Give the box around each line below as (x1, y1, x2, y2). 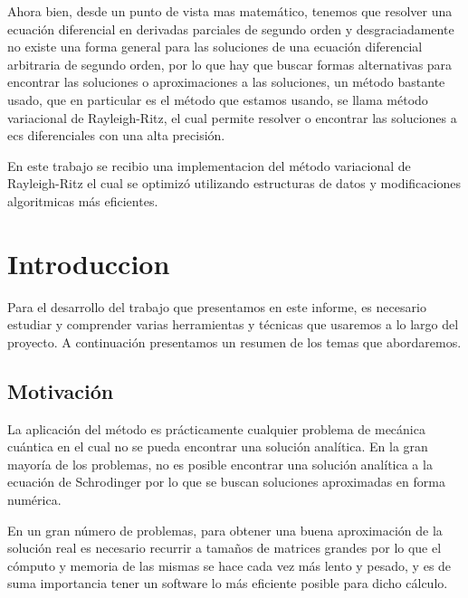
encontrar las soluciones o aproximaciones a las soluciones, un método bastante (7, 72, 445, 91)
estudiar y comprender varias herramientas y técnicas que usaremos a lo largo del (7, 315, 459, 334)
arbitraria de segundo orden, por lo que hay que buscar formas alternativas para (7, 54, 453, 73)
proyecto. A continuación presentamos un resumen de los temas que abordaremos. (7, 332, 462, 351)
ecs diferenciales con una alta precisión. (7, 126, 225, 145)
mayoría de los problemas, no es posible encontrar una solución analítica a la (7, 454, 433, 473)
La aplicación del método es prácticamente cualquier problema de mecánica (7, 419, 425, 438)
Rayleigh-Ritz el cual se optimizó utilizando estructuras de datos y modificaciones (7, 174, 461, 193)
